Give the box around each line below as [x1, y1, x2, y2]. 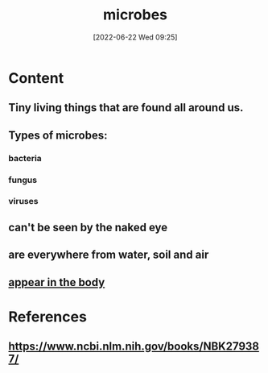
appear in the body [8, 276, 105, 289]
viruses [8, 196, 39, 207]
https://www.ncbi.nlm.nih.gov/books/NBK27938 [8, 340, 260, 354]
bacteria [8, 152, 42, 164]
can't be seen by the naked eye [8, 220, 168, 234]
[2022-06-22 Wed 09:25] [93, 32, 178, 42]
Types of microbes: [8, 128, 108, 142]
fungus [8, 174, 38, 185]
